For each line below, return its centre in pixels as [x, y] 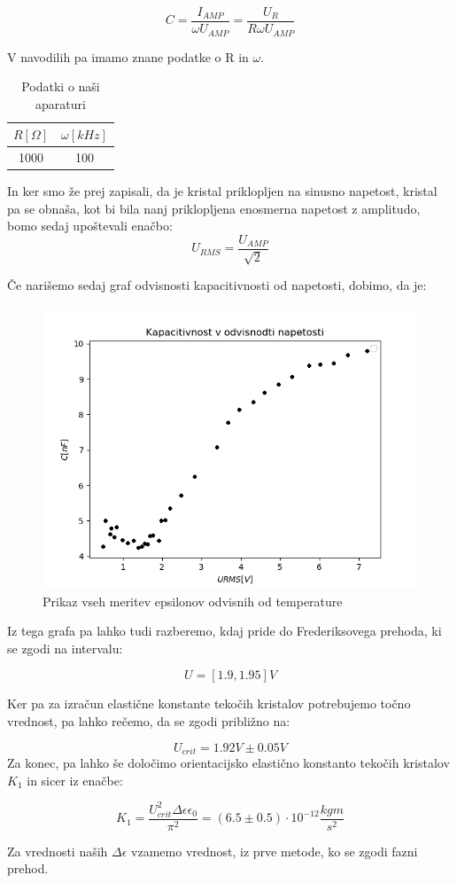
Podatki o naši [61, 86]
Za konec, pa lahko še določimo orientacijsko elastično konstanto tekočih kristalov [228, 763]
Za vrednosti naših [58, 851]
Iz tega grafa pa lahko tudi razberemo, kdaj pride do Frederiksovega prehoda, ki [225, 631]
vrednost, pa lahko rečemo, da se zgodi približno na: [149, 721]
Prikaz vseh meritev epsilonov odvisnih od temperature [193, 601]
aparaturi [61, 103]
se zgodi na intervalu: [65, 648]
